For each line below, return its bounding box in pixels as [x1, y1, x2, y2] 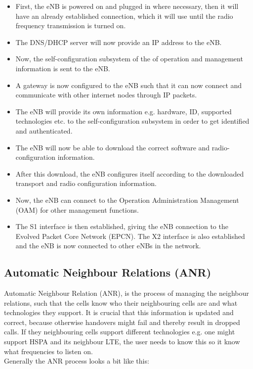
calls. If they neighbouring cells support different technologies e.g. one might [4, 326, 235, 337]
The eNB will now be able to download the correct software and [15, 142, 210, 152]
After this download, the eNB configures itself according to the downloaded [15, 168, 244, 179]
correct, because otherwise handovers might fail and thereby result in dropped [4, 317, 240, 327]
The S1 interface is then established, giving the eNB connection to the [15, 221, 228, 231]
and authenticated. [15, 125, 73, 136]
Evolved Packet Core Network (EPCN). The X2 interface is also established [15, 231, 245, 241]
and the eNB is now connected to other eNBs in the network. [15, 240, 201, 251]
